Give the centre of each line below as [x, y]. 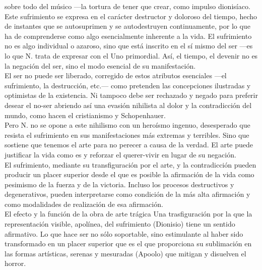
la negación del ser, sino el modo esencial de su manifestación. [100, 65]
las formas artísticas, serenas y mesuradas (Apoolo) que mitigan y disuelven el [125, 253]
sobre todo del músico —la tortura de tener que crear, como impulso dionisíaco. [127, 6]
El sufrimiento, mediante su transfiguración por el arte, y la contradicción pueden [130, 164]
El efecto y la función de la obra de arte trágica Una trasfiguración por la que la [128, 214]
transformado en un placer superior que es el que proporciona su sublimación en [128, 244]
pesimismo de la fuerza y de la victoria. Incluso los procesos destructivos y [119, 184]
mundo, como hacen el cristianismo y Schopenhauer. [85, 115]
